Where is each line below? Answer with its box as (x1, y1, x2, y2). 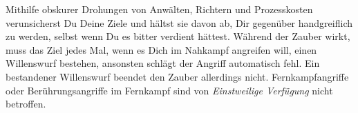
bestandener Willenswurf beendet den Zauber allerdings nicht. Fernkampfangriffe (6, 69, 349, 83)
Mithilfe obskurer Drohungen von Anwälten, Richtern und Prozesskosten (6, 2, 313, 16)
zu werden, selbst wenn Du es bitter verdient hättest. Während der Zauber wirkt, (6, 29, 350, 43)
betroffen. (6, 96, 46, 111)
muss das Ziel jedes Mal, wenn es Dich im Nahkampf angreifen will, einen (6, 42, 317, 56)
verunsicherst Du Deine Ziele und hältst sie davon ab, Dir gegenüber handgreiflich (6, 15, 352, 30)
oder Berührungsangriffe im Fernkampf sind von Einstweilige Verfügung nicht (6, 83, 333, 97)
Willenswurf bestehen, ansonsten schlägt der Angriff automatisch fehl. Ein (6, 56, 320, 70)
